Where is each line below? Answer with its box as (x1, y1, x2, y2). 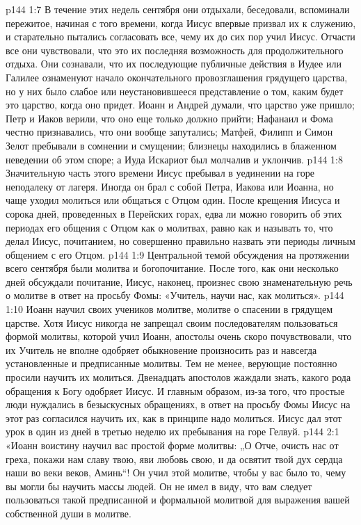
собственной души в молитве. (6, 506, 131, 520)
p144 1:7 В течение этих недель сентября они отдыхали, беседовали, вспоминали (6, 2, 350, 16)
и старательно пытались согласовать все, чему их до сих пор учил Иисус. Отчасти (6, 29, 355, 44)
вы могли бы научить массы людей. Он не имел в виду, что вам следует (6, 478, 312, 493)
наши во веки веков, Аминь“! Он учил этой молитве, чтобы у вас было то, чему (6, 465, 346, 480)
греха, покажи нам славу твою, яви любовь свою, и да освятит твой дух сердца (6, 451, 343, 466)
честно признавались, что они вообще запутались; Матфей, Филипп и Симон (6, 124, 333, 139)
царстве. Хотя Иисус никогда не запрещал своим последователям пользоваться (6, 315, 338, 330)
